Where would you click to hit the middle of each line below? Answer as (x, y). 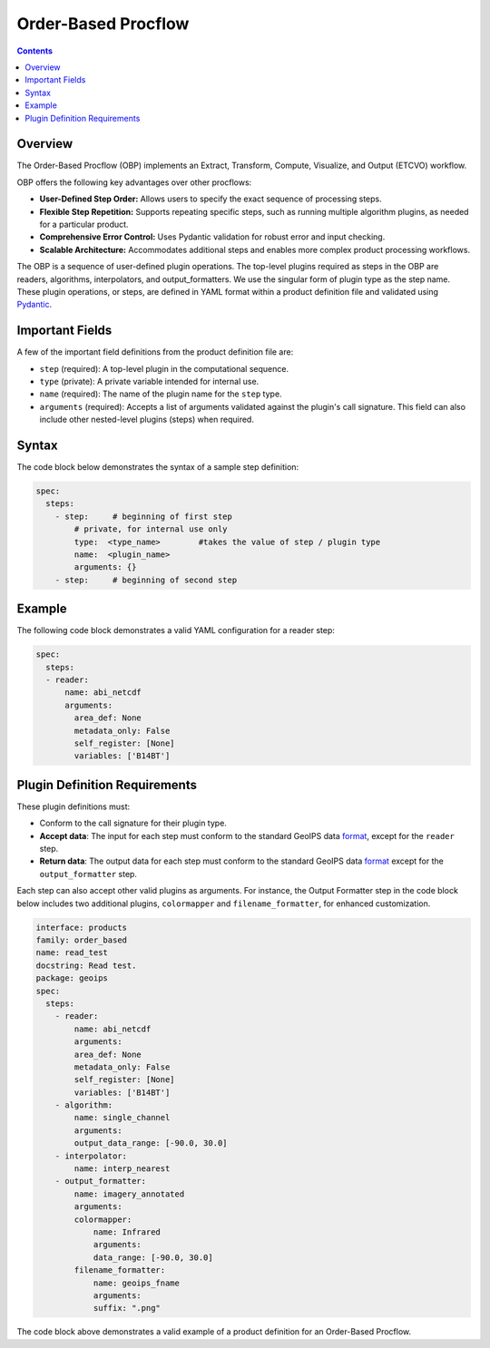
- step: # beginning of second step (146, 580)
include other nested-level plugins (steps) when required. (147, 420)
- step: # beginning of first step (144, 516)
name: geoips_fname (137, 1283)
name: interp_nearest (122, 1169)
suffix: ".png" (127, 1308)
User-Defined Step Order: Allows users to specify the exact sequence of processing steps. (211, 199)
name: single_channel (122, 1118)
